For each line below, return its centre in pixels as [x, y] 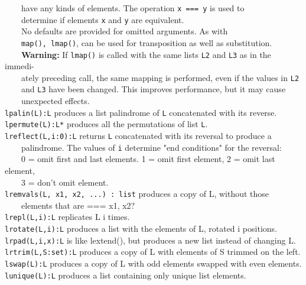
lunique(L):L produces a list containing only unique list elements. [126, 275]
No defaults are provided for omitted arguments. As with [124, 31]
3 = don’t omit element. [65, 182]
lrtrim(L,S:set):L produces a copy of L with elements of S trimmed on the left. [153, 252]
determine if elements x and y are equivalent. [102, 19]
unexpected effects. [55, 101]
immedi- [19, 66]
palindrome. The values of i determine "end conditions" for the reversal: [151, 147]
